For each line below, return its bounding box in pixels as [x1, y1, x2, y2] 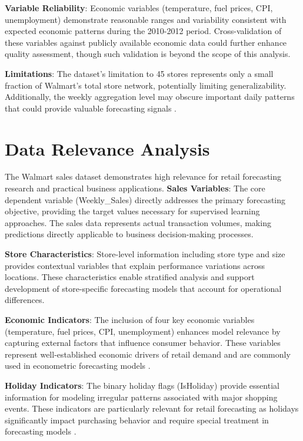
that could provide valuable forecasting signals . [5, 102, 177, 114]
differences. [5, 294, 45, 306]
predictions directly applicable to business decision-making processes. [5, 228, 254, 240]
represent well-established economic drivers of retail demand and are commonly [5, 348, 291, 360]
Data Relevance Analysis [5, 136, 210, 160]
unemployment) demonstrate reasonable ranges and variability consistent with [5, 13, 287, 25]
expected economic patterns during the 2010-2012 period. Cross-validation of [5, 25, 282, 37]
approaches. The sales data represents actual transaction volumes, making [5, 216, 271, 228]
